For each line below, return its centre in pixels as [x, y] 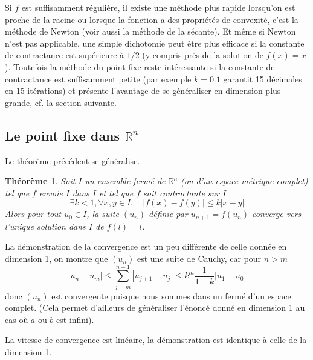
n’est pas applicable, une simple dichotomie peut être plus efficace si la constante [155, 43]
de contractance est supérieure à [65, 55]
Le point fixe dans [63, 135]
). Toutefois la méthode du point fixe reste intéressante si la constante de [140, 66]
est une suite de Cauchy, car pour [199, 258]
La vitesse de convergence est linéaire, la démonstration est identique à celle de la [156, 340]
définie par [168, 214]
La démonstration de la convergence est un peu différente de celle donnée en [146, 246]
